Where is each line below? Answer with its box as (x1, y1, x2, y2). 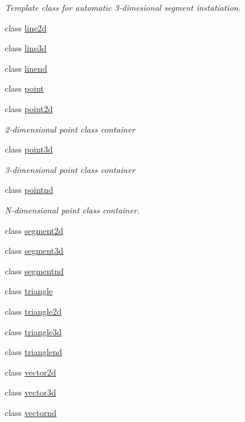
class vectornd (5, 406, 57, 418)
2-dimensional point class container (5, 122, 135, 135)
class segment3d (5, 244, 64, 257)
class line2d (5, 21, 47, 34)
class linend (5, 61, 48, 74)
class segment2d (5, 224, 64, 236)
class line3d (5, 42, 47, 54)
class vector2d (5, 365, 56, 378)
